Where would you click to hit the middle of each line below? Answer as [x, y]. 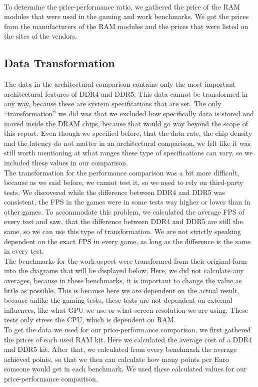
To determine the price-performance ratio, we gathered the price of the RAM [122, 6]
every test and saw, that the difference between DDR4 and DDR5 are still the [123, 221]
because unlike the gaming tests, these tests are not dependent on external [118, 300]
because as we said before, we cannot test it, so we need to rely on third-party [124, 182]
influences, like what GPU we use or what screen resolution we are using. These [126, 310]
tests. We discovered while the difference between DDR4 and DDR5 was [114, 192]
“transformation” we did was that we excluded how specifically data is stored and [129, 113]
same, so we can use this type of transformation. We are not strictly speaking [122, 231]
